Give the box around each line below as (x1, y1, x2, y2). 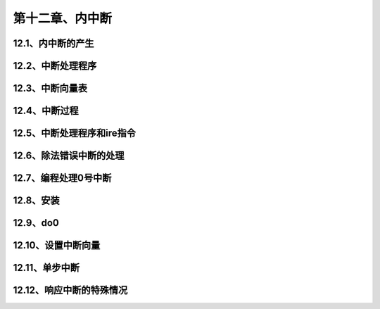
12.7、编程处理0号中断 (13, 172, 112, 184)
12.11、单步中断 (13, 262, 80, 274)
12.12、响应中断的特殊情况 (13, 284, 128, 296)
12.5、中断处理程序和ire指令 (13, 127, 137, 139)
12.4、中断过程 (13, 105, 79, 117)
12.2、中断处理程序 (13, 60, 97, 72)
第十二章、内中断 (13, 11, 113, 26)
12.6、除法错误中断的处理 (13, 150, 125, 162)
